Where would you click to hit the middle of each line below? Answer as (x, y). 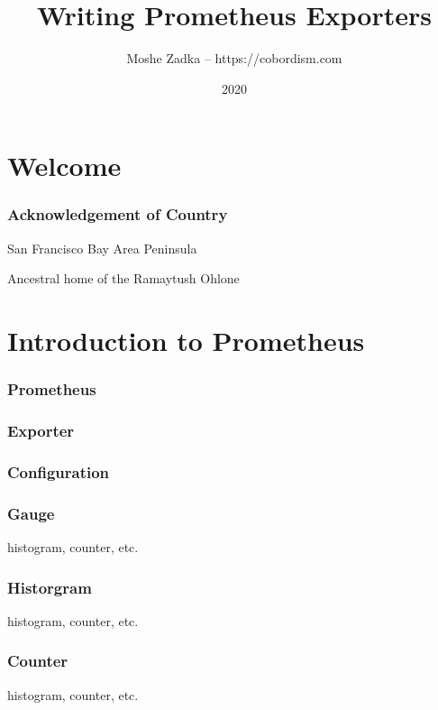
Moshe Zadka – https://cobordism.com (234, 58)
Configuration (59, 471)
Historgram (50, 587)
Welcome (64, 166)
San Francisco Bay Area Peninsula (102, 248)
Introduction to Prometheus (186, 341)
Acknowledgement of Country (118, 214)
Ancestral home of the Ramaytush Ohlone (123, 278)
